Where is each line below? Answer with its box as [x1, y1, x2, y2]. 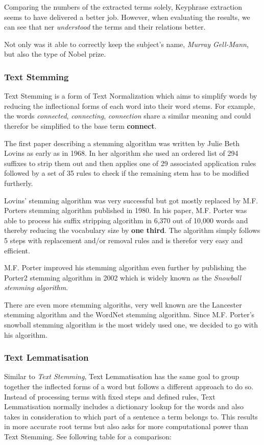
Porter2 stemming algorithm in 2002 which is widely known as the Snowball [4, 272, 242, 283]
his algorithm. [4, 329, 47, 340]
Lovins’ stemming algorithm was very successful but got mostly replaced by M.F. [4, 195, 258, 205]
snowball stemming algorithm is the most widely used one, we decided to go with [4, 319, 258, 330]
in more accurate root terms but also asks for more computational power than [4, 421, 249, 432]
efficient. [4, 245, 30, 255]
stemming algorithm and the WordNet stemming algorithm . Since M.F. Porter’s [4, 309, 255, 320]
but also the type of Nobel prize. [4, 49, 106, 59]
